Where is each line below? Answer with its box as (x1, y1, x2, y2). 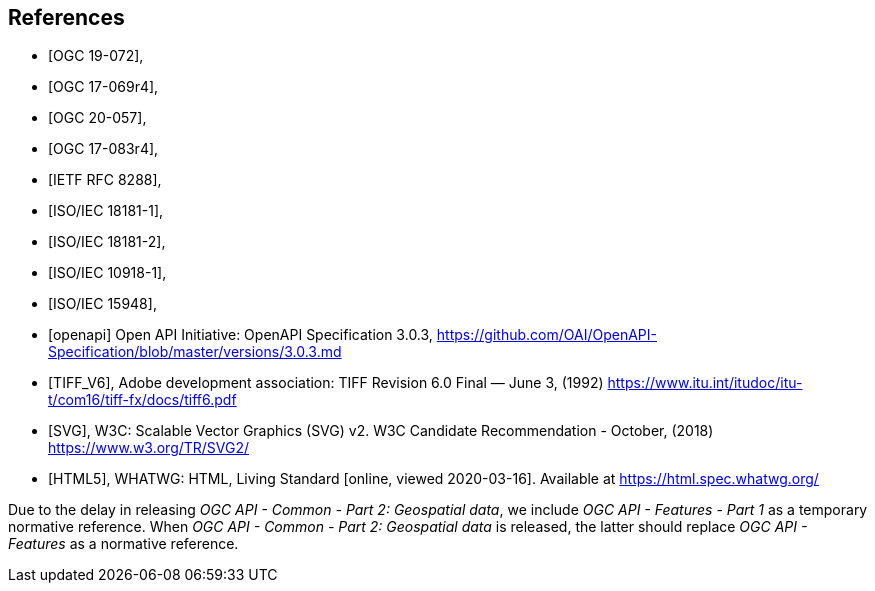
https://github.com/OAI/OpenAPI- (436, 326, 657, 344)
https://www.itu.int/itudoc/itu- (607, 374, 803, 392)
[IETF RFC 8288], (48, 171, 162, 189)
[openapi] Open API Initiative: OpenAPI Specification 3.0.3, (48, 326, 433, 344)
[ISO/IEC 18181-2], (48, 233, 166, 251)
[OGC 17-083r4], (48, 140, 159, 158)
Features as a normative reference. (8, 535, 239, 553)
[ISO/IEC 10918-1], (48, 264, 167, 282)
